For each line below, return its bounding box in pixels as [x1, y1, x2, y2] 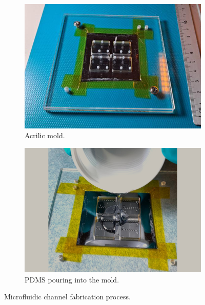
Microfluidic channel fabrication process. [4, 291, 131, 302]
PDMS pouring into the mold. [25, 274, 119, 285]
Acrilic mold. [25, 130, 65, 141]
